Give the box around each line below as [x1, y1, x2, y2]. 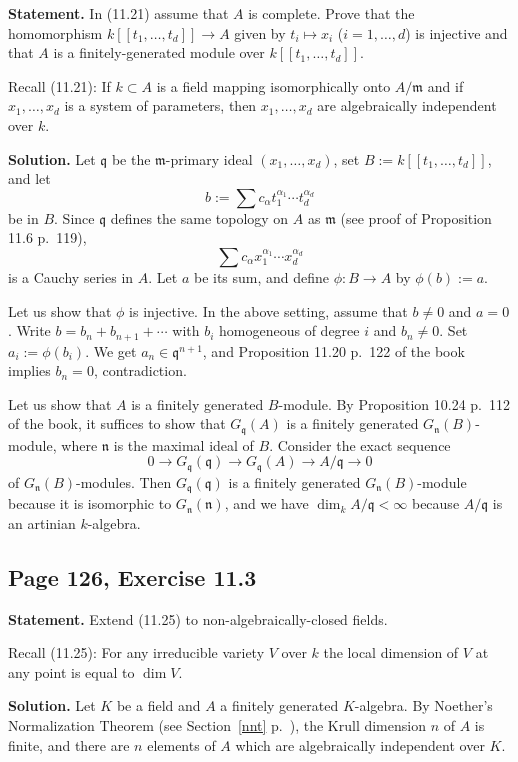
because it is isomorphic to [8, 493, 172, 514]
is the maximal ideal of [113, 434, 254, 455]
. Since [54, 207, 95, 228]
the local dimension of [323, 642, 459, 663]
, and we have [224, 493, 309, 514]
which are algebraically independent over [235, 734, 485, 755]
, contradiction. [93, 360, 187, 381]
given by [234, 22, 286, 43]
